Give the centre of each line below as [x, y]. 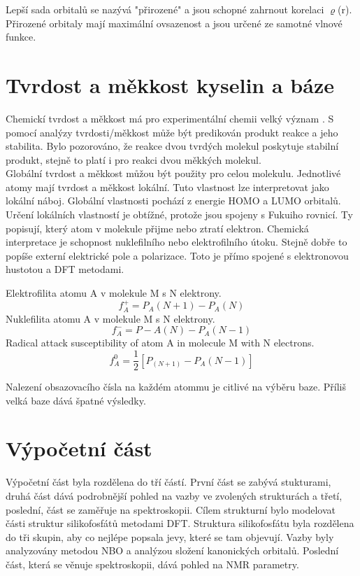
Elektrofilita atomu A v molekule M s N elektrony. [114, 293]
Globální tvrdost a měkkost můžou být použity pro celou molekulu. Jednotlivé [173, 173]
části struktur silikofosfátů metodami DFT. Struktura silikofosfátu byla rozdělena [180, 523]
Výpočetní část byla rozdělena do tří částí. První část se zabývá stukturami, [168, 482]
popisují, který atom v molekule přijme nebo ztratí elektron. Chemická [157, 228]
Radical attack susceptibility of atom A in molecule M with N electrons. [160, 343]
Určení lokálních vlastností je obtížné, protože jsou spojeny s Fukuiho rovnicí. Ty [179, 215]
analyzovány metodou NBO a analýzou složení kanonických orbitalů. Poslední [172, 550]
